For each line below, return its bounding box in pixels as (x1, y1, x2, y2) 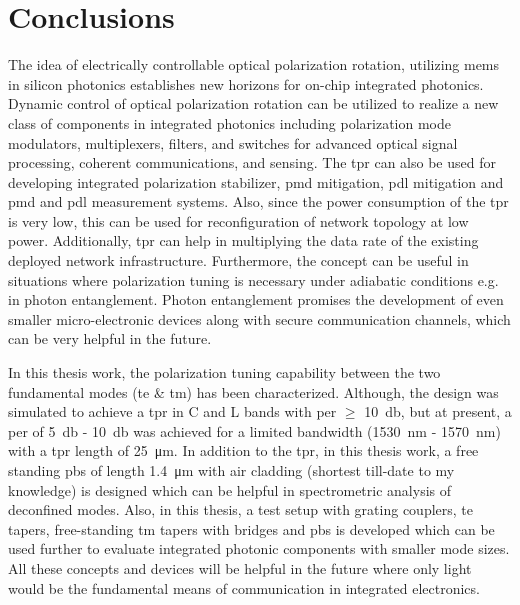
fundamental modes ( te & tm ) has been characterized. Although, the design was (8, 381, 499, 402)
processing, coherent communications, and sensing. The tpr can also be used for (8, 152, 496, 173)
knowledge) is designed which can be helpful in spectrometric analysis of (8, 479, 452, 500)
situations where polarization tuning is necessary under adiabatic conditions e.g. (8, 269, 499, 290)
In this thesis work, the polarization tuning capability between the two (8, 362, 441, 383)
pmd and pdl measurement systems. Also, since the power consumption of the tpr (8, 191, 509, 212)
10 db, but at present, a (364, 401, 512, 422)
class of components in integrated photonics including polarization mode (8, 112, 451, 133)
